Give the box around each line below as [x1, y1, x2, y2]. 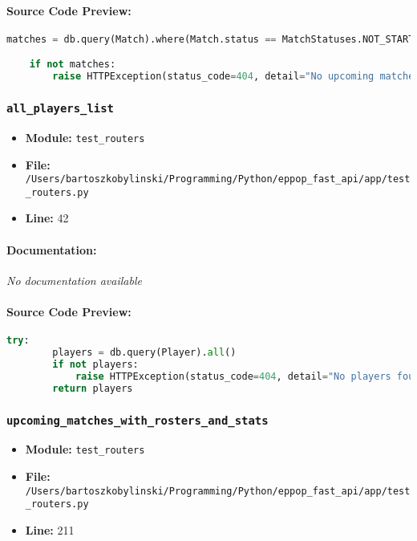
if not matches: [29, 59, 116, 71]
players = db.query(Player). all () [52, 347, 237, 359]
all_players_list [6, 102, 114, 115]
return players [52, 382, 133, 394]
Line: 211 [25, 521, 75, 538]
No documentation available [6, 271, 142, 288]
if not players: [52, 358, 139, 370]
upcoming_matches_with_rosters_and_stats [6, 413, 269, 427]
